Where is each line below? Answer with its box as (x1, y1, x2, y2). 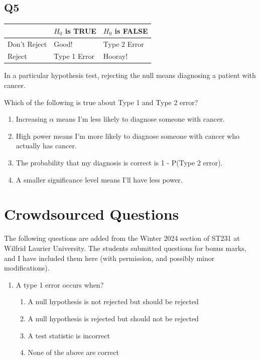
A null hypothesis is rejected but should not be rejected (28, 313, 199, 323)
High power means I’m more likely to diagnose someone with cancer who (16, 130, 239, 141)
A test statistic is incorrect (28, 330, 110, 340)
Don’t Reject (8, 38, 47, 49)
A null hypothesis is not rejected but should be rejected (28, 296, 199, 307)
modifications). (4, 262, 50, 273)
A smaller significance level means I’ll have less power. (16, 174, 183, 185)
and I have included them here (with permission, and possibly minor (4, 252, 215, 263)
